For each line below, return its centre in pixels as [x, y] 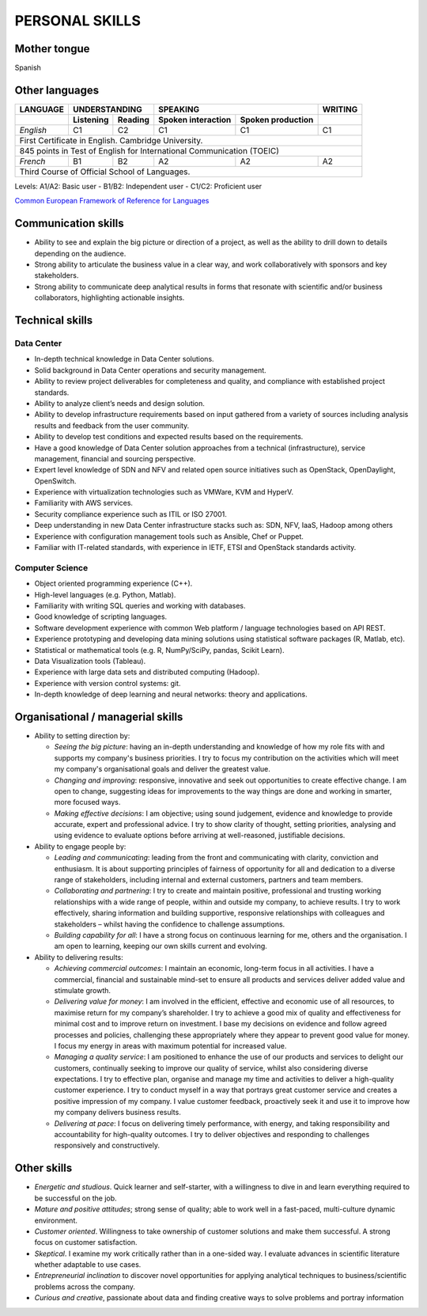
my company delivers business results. [117, 1113]
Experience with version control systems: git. [108, 683]
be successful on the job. [76, 1198]
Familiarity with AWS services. [84, 503]
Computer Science [51, 567]
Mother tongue [52, 49]
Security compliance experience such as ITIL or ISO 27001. [130, 514]
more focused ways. [87, 802]
